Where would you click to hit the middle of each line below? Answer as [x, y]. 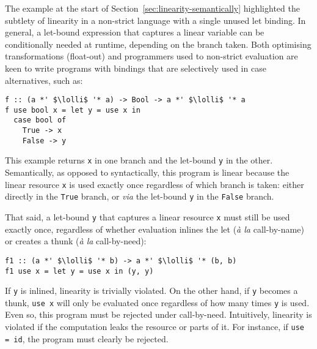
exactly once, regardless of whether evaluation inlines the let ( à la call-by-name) [155, 229]
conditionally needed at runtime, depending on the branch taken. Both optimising [158, 44]
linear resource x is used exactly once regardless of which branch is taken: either [155, 184]
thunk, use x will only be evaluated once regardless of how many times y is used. [157, 302]
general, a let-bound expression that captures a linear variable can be [135, 32]
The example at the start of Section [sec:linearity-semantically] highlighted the [152, 8]
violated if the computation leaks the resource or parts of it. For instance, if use [155, 327]
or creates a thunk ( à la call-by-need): [76, 241]
